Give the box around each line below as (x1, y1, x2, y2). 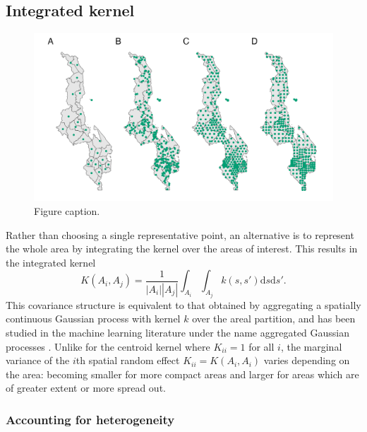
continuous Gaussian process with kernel (6, 311, 181, 326)
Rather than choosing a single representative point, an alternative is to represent (6, 227, 354, 242)
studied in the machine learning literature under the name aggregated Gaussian (6, 325, 350, 340)
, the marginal (280, 339, 342, 354)
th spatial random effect (76, 353, 180, 368)
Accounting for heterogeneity (6, 410, 175, 428)
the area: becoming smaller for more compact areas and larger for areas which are (6, 366, 359, 381)
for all (248, 339, 275, 354)
